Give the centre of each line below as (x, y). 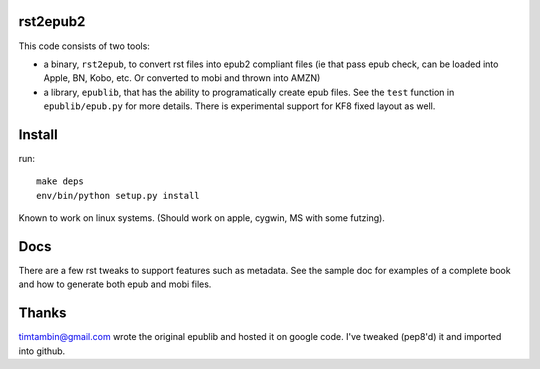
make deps (60, 181)
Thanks (42, 313)
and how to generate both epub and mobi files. (115, 284)
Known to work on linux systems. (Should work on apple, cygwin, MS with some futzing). (201, 218)
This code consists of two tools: (84, 46)
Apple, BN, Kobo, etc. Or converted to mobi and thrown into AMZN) (182, 78)
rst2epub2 (52, 21)
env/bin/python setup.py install (118, 195)
